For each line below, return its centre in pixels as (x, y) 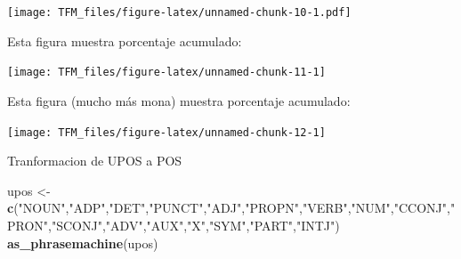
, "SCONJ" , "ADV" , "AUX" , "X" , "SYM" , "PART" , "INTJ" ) (194, 225)
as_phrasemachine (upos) (83, 243)
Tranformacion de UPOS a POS (95, 161)
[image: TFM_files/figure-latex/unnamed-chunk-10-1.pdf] (179, 12)
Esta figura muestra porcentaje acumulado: (125, 40)
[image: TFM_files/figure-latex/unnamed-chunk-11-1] (166, 73)
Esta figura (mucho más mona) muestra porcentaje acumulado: (179, 100)
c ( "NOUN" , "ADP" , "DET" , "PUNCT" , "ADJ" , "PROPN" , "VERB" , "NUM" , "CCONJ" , (229, 208)
